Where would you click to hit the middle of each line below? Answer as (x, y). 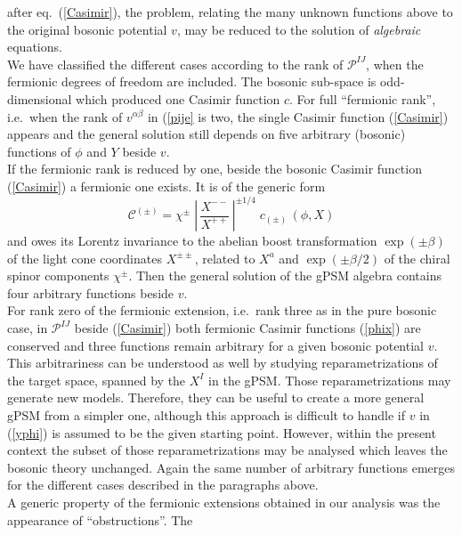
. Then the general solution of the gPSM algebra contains (285, 276)
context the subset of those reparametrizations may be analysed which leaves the (227, 450)
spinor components (58, 276)
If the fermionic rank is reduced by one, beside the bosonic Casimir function (215, 169)
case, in (28, 328)
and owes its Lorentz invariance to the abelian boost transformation (192, 241)
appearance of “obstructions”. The (100, 519)
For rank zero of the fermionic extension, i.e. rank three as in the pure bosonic (222, 310)
